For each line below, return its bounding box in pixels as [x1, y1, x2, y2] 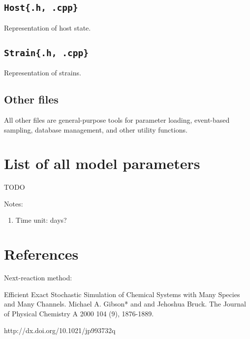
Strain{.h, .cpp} [4, 47, 89, 58]
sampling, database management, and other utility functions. [4, 124, 187, 135]
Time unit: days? [15, 215, 67, 225]
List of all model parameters [4, 153, 200, 173]
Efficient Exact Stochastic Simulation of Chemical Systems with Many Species [4, 289, 240, 299]
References [4, 244, 79, 264]
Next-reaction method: [4, 272, 72, 283]
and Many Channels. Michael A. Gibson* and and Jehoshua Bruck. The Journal [4, 299, 246, 309]
